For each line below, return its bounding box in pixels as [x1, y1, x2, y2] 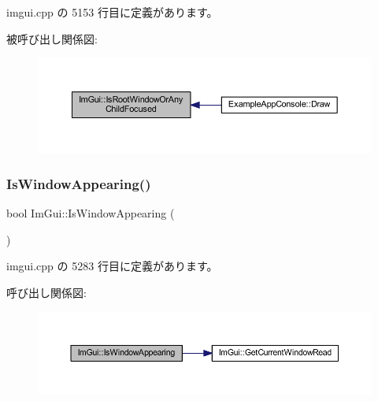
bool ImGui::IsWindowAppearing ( [6, 205, 175, 221]
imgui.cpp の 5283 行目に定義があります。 [6, 258, 218, 274]
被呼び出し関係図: [6, 30, 98, 46]
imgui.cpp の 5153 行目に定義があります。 [6, 4, 218, 20]
